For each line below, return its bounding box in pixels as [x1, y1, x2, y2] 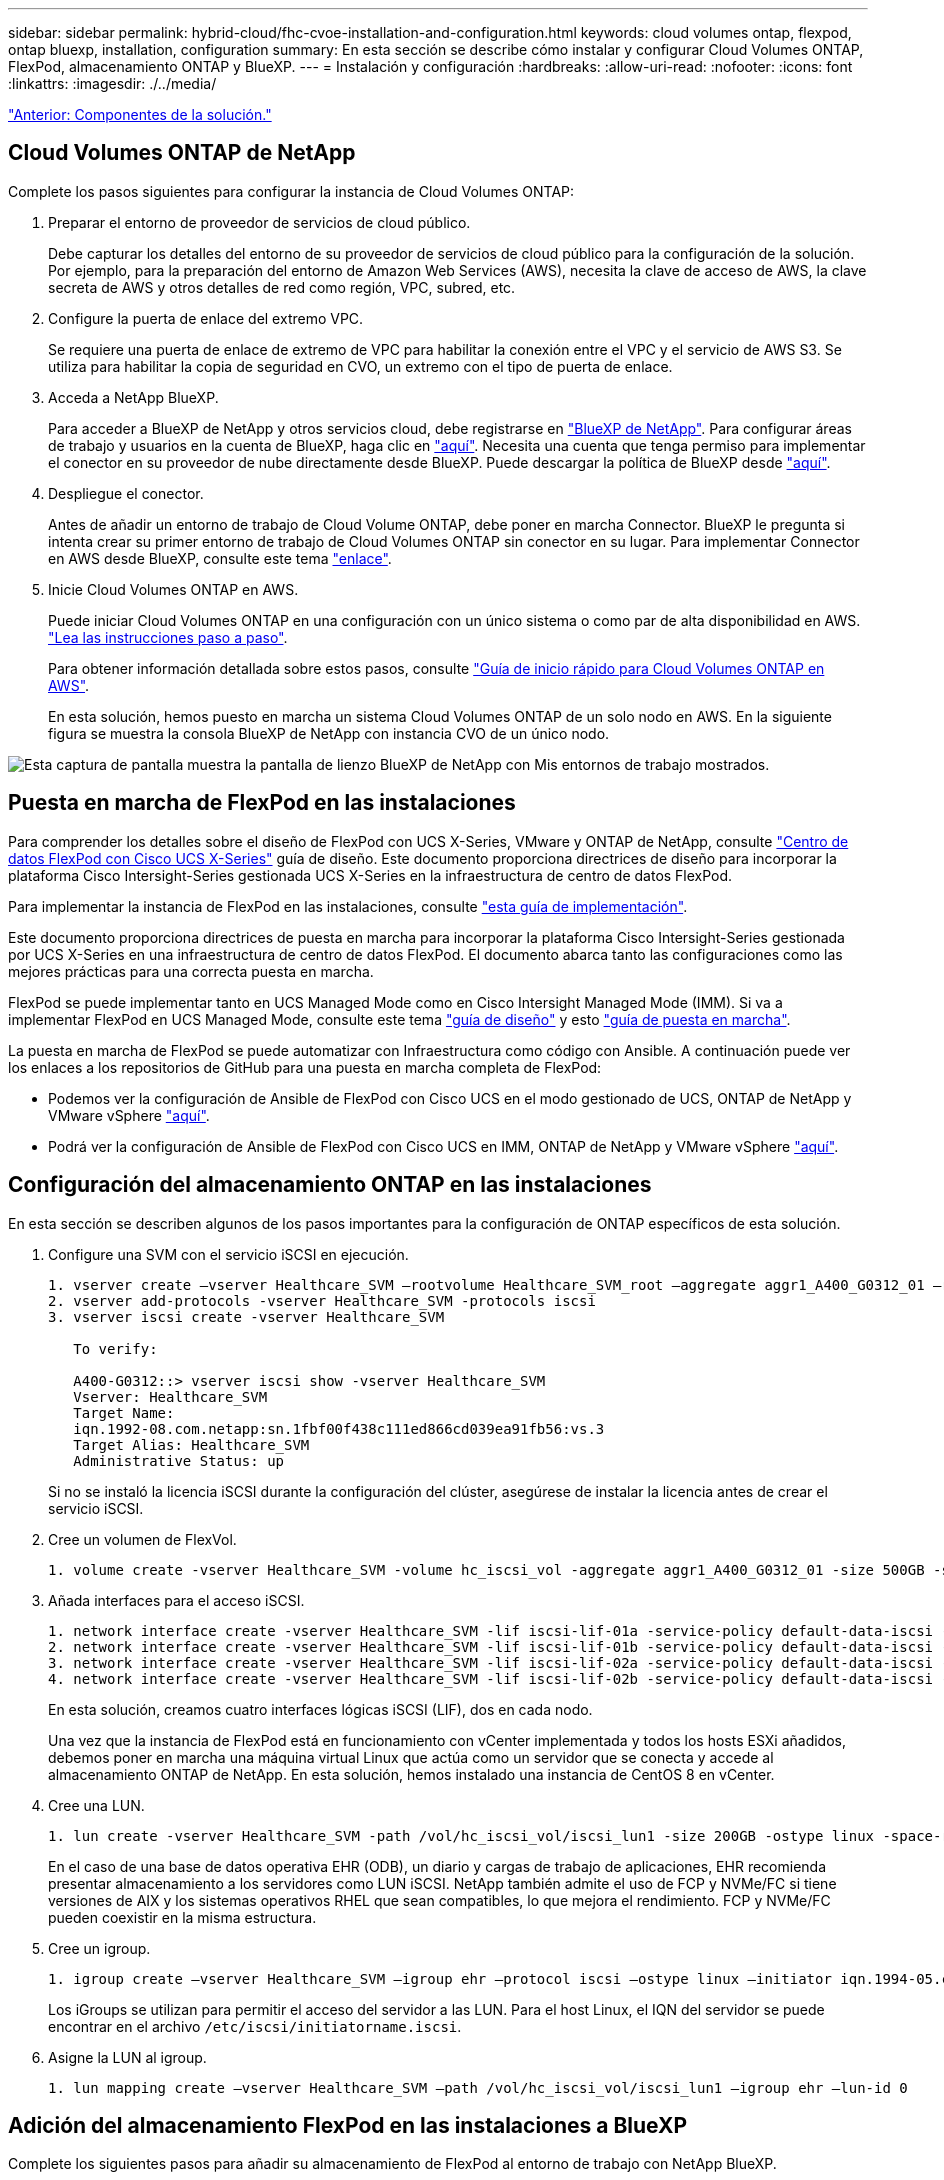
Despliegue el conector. [48, 484, 204, 502]
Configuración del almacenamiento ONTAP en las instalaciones [8, 1172, 652, 1198]
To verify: [73, 1340, 158, 1357]
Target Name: [73, 1404, 175, 1421]
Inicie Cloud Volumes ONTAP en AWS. [48, 580, 299, 598]
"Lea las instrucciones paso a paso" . [48, 628, 288, 646]
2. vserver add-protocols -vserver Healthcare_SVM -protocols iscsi [48, 1292, 596, 1309]
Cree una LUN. [48, 1796, 145, 1814]
